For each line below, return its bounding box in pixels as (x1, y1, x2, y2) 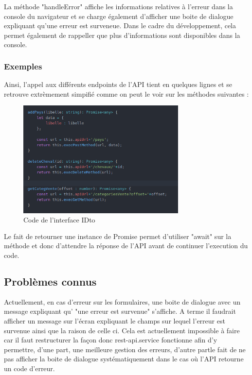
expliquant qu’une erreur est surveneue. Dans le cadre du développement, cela (4, 20, 236, 31)
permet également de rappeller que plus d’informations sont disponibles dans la (4, 30, 240, 40)
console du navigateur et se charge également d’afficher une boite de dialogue (4, 11, 234, 21)
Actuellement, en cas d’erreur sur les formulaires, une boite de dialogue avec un (4, 296, 241, 307)
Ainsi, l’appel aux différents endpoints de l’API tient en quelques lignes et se (4, 79, 232, 89)
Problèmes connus (4, 273, 97, 289)
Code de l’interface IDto (23, 215, 95, 225)
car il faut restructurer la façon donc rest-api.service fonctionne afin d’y (4, 335, 217, 345)
